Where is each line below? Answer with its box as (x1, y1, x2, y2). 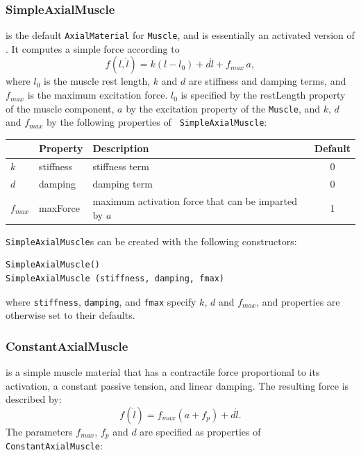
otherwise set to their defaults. (6, 308, 135, 322)
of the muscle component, (6, 101, 115, 115)
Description (92, 141, 149, 156)
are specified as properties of (140, 424, 261, 438)
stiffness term (92, 159, 149, 174)
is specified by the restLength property (180, 88, 346, 102)
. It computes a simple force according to (6, 41, 180, 56)
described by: (6, 392, 62, 406)
